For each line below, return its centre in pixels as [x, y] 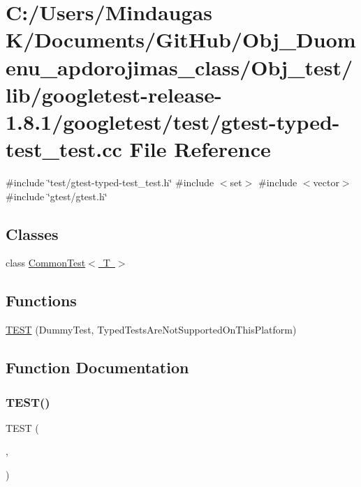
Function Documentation [97, 367]
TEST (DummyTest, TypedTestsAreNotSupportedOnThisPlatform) [151, 330]
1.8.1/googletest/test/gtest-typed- [173, 121]
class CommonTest [46, 263]
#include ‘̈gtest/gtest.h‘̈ [57, 196]
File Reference [200, 149]
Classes [32, 233]
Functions [41, 300]
